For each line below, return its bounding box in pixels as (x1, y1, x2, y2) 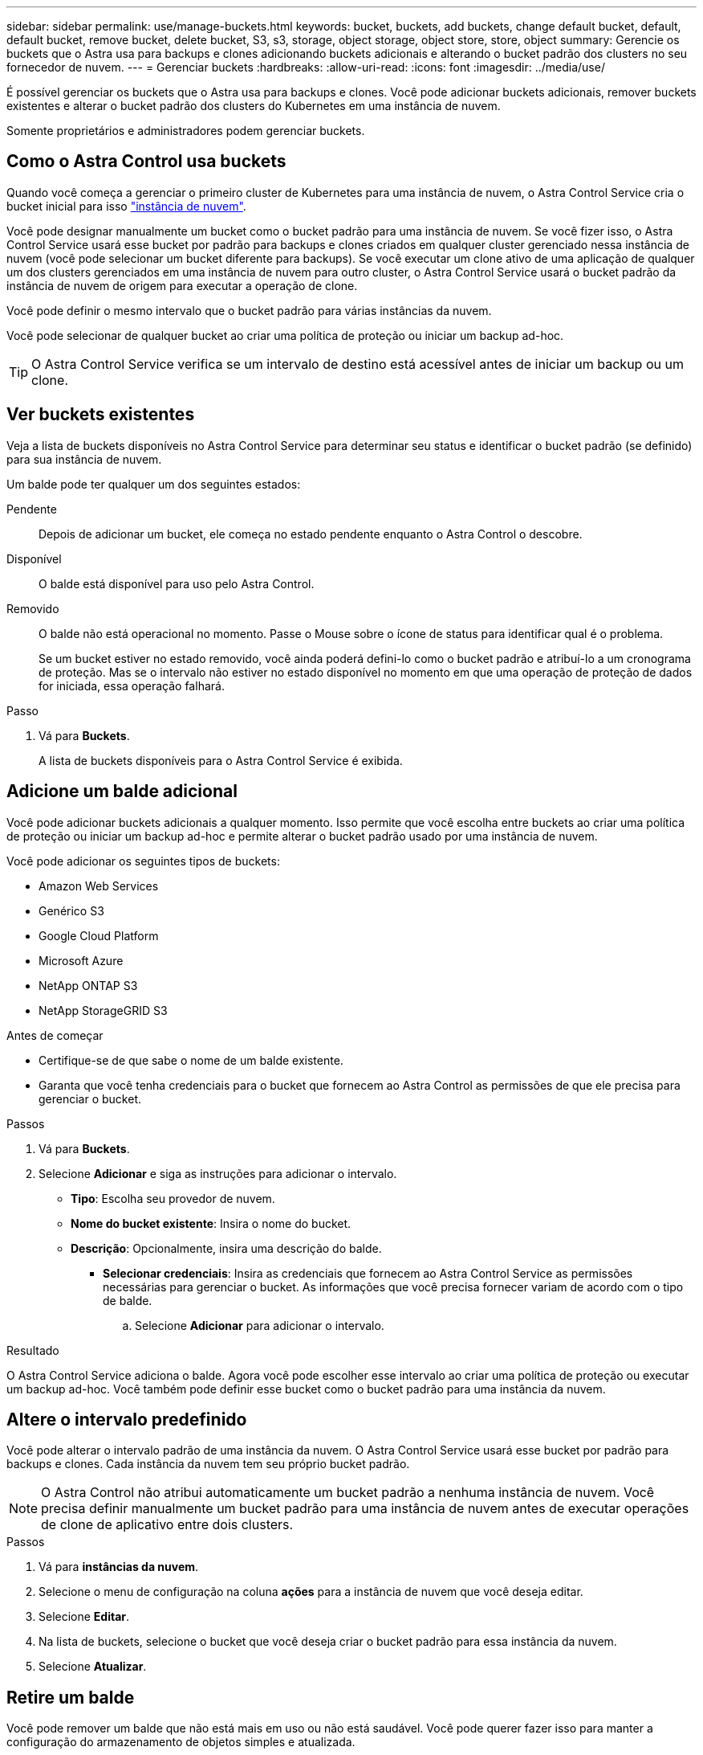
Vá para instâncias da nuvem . (39, 1560, 199, 1574)
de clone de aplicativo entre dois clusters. (41, 1516, 294, 1533)
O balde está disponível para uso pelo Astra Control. (39, 576, 315, 591)
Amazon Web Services (39, 878, 159, 893)
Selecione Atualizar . (39, 1659, 147, 1674)
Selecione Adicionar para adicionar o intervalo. (135, 1318, 384, 1332)
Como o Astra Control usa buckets (6, 151, 286, 172)
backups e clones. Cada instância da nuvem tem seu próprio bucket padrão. (6, 1457, 410, 1471)
